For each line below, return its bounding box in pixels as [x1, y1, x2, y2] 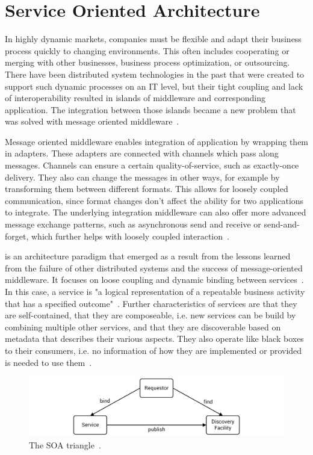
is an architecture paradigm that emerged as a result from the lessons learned [5, 250, 291, 262]
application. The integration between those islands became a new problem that [5, 103, 296, 116]
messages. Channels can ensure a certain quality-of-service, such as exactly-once [5, 159, 299, 172]
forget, [5, 229, 29, 242]
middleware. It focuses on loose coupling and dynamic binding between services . [5, 273, 304, 286]
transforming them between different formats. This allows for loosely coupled [5, 182, 288, 195]
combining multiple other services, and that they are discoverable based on [5, 320, 281, 333]
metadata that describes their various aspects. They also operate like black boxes [5, 332, 304, 345]
